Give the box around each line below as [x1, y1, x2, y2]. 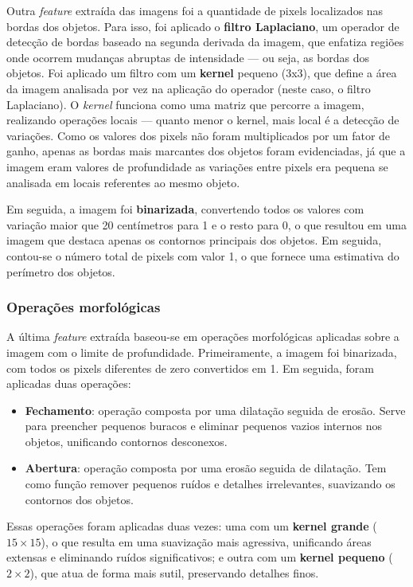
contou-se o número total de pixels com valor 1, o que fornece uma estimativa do [6, 247, 399, 264]
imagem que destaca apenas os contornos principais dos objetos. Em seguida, [6, 232, 382, 248]
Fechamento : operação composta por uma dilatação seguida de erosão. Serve [25, 401, 406, 418]
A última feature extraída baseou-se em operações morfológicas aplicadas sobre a [6, 328, 399, 345]
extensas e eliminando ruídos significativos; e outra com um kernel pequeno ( [6, 549, 393, 565]
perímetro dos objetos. [6, 263, 115, 280]
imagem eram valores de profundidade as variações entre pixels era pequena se [6, 158, 388, 174]
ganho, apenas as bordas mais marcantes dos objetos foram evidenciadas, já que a [6, 143, 406, 159]
